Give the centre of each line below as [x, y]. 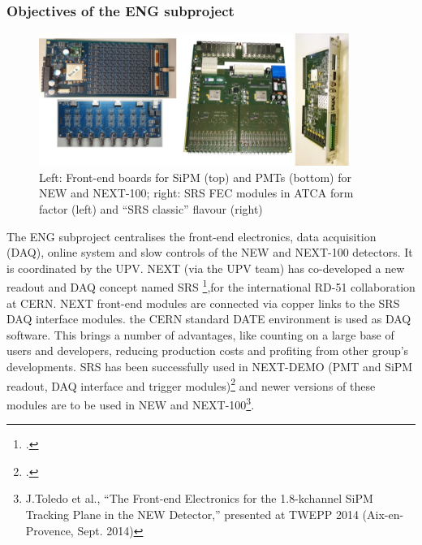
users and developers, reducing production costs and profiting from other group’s [208, 350]
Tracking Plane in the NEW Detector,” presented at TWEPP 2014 [192, 514]
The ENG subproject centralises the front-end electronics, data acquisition [192, 236]
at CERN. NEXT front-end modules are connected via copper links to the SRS [203, 303]
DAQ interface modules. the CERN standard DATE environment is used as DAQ [209, 319]
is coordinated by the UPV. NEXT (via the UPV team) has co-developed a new [206, 268]
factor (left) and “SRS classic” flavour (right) [151, 209]
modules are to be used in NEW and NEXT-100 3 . [131, 403]
